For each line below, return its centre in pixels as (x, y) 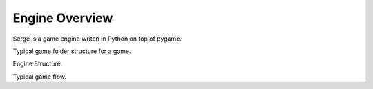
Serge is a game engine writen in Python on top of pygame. (97, 39)
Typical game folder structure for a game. (72, 51)
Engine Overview (63, 18)
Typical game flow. (40, 77)
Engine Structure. (38, 64)
